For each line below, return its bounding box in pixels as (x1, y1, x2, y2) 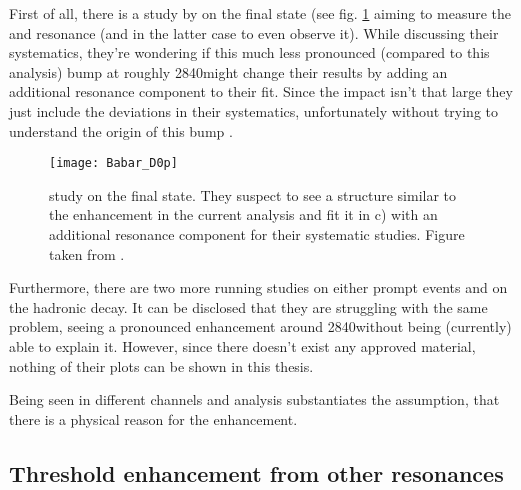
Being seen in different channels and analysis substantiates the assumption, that (9, 389, 500, 410)
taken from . (49, 243, 125, 264)
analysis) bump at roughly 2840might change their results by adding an (9, 61, 448, 82)
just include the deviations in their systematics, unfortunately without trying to (9, 100, 499, 121)
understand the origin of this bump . (9, 120, 233, 141)
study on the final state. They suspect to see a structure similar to (49, 184, 457, 205)
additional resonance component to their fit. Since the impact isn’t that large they (9, 81, 513, 102)
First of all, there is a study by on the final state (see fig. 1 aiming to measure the (9, 3, 512, 23)
